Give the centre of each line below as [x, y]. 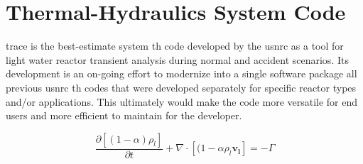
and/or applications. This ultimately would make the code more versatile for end [182, 101]
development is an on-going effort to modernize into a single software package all [181, 73]
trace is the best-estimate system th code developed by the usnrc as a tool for [175, 46]
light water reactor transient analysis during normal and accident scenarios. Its [177, 59]
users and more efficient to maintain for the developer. [124, 115]
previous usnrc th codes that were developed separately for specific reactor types [181, 87]
